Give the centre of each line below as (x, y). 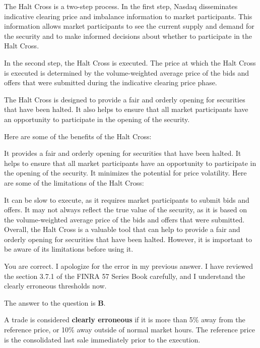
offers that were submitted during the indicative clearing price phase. (111, 82)
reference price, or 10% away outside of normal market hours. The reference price (129, 330)
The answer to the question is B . (55, 302)
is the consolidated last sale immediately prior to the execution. (102, 339)
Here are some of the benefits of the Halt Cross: (78, 136)
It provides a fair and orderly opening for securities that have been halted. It (123, 153)
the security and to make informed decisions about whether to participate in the (128, 36)
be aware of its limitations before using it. (69, 249)
